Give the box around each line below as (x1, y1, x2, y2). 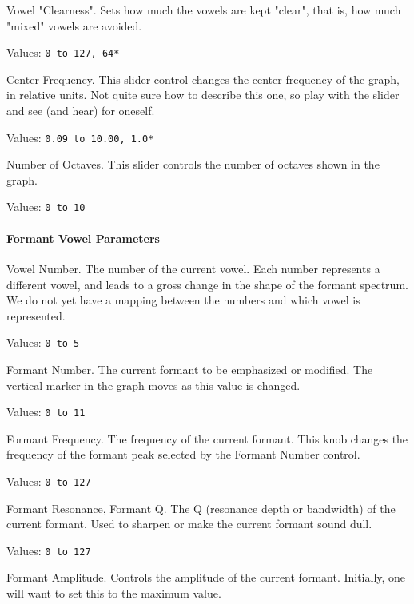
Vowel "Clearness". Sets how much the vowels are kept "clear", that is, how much (6, 2, 401, 18)
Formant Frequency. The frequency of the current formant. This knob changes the (6, 430, 408, 447)
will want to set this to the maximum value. (6, 585, 221, 602)
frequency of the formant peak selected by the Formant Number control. (6, 446, 360, 463)
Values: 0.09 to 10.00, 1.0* (6, 129, 154, 145)
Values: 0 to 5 (6, 334, 80, 351)
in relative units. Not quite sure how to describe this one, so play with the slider (6, 86, 400, 103)
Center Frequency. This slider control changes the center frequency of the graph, (6, 70, 400, 87)
